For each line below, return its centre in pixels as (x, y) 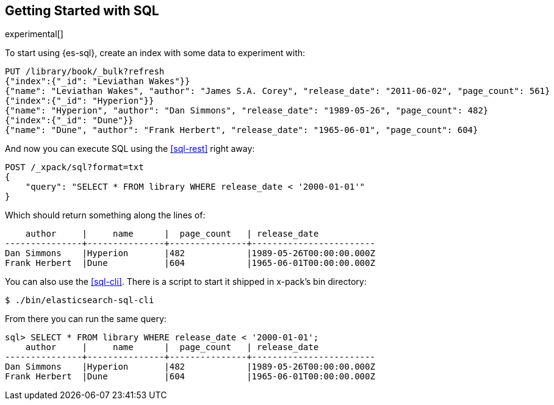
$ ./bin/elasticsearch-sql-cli (80, 300)
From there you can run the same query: (86, 319)
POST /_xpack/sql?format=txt (74, 167)
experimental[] (34, 34)
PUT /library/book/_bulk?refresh (85, 72)
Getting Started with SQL (82, 11)
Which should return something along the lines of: (105, 215)
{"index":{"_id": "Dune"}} (69, 120)
